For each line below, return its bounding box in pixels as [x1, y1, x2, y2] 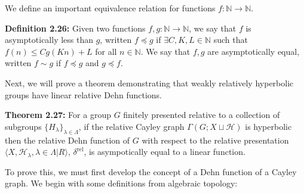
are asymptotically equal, [207, 45, 300, 57]
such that [213, 33, 248, 46]
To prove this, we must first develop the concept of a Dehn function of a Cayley [5, 165, 297, 178]
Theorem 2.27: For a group [5, 108, 111, 121]
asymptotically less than [5, 33, 94, 46]
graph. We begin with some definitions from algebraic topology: [5, 177, 238, 189]
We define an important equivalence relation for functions [5, 2, 216, 14]
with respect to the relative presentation [142, 133, 289, 146]
